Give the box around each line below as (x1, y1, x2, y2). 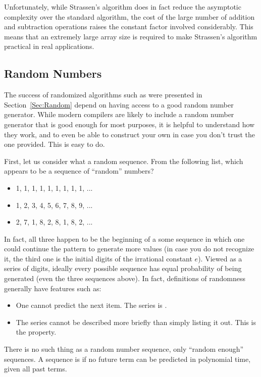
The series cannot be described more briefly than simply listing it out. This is (16, 316, 256, 327)
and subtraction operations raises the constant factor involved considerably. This (4, 21, 253, 32)
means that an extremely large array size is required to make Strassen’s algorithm (4, 31, 257, 41)
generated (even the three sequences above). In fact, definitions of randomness (4, 273, 246, 284)
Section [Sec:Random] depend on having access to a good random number (4, 99, 234, 110)
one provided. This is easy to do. (4, 139, 105, 149)
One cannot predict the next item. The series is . (16, 300, 167, 310)
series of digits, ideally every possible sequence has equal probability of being (4, 263, 242, 274)
